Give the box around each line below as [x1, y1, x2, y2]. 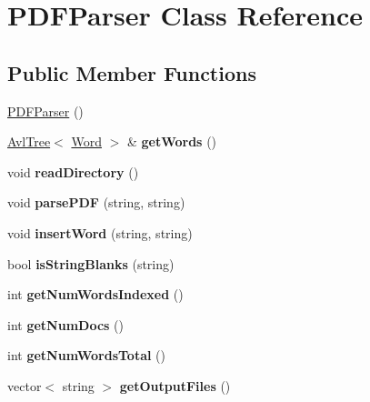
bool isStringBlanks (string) [7, 254, 175, 273]
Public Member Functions [7, 58, 256, 86]
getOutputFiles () [119, 376, 231, 395]
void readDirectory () [7, 162, 139, 181]
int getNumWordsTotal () [7, 346, 166, 365]
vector [7, 376, 42, 395]
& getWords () [126, 132, 217, 151]
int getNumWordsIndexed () [7, 285, 184, 304]
